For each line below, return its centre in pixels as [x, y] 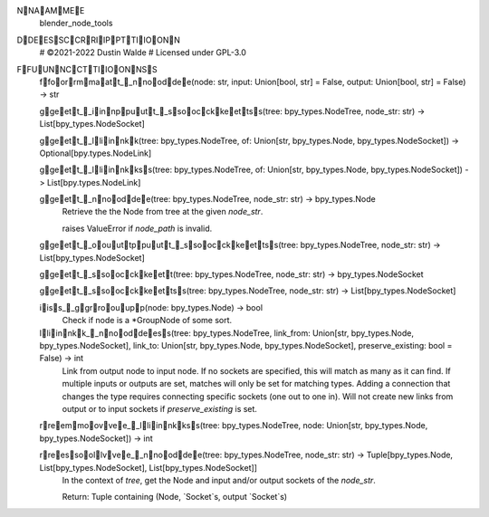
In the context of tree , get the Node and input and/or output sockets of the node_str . [219, 480]
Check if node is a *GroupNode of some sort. [147, 321]
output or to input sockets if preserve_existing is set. [160, 408]
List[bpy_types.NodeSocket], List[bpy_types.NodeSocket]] [149, 467]
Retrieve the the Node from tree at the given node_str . [163, 212]
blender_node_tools [76, 24]
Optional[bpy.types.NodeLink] [96, 153]
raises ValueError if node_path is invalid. [137, 228]
